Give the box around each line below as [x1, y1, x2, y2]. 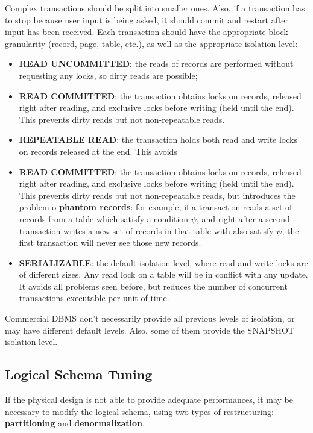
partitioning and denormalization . [5, 417, 145, 429]
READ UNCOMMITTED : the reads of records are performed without [19, 57, 294, 70]
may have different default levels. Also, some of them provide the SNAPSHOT [5, 323, 294, 336]
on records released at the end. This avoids [19, 145, 177, 157]
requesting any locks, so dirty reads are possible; [19, 69, 198, 81]
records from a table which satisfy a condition [19, 212, 189, 225]
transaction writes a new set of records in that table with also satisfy [19, 224, 274, 237]
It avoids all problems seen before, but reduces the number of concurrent [19, 279, 288, 292]
